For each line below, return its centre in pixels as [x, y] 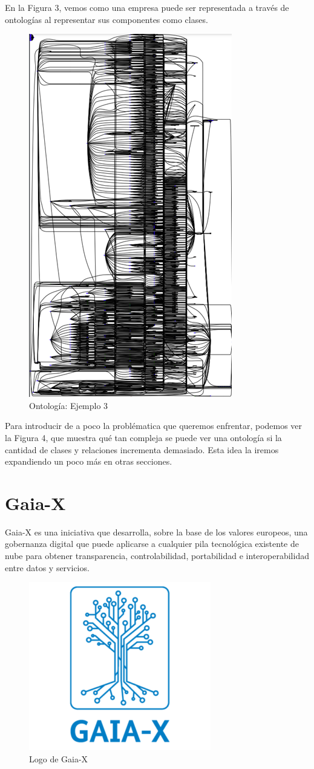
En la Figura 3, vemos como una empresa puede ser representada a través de [147, 7]
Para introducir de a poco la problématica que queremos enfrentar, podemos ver [154, 426]
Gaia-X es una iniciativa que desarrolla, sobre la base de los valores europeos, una [156, 532]
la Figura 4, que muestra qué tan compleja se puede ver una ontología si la [143, 437]
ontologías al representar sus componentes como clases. [106, 19]
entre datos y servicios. [47, 567]
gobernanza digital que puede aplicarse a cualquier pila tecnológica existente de [152, 544]
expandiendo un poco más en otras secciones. [89, 461]
